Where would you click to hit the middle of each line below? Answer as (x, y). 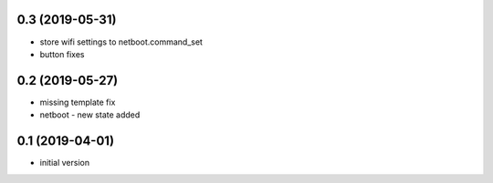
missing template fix (78, 102)
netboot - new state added (90, 115)
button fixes (62, 54)
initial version (65, 163)
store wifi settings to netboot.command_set (121, 42)
